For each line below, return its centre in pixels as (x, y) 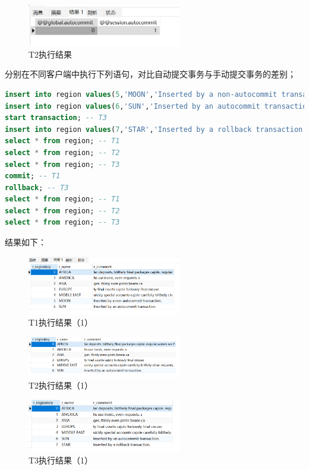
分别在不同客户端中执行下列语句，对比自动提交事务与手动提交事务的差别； (150, 74)
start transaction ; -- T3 (56, 118)
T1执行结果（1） (61, 322)
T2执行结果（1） (61, 385)
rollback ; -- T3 (37, 187)
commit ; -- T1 (33, 176)
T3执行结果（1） (61, 460)
